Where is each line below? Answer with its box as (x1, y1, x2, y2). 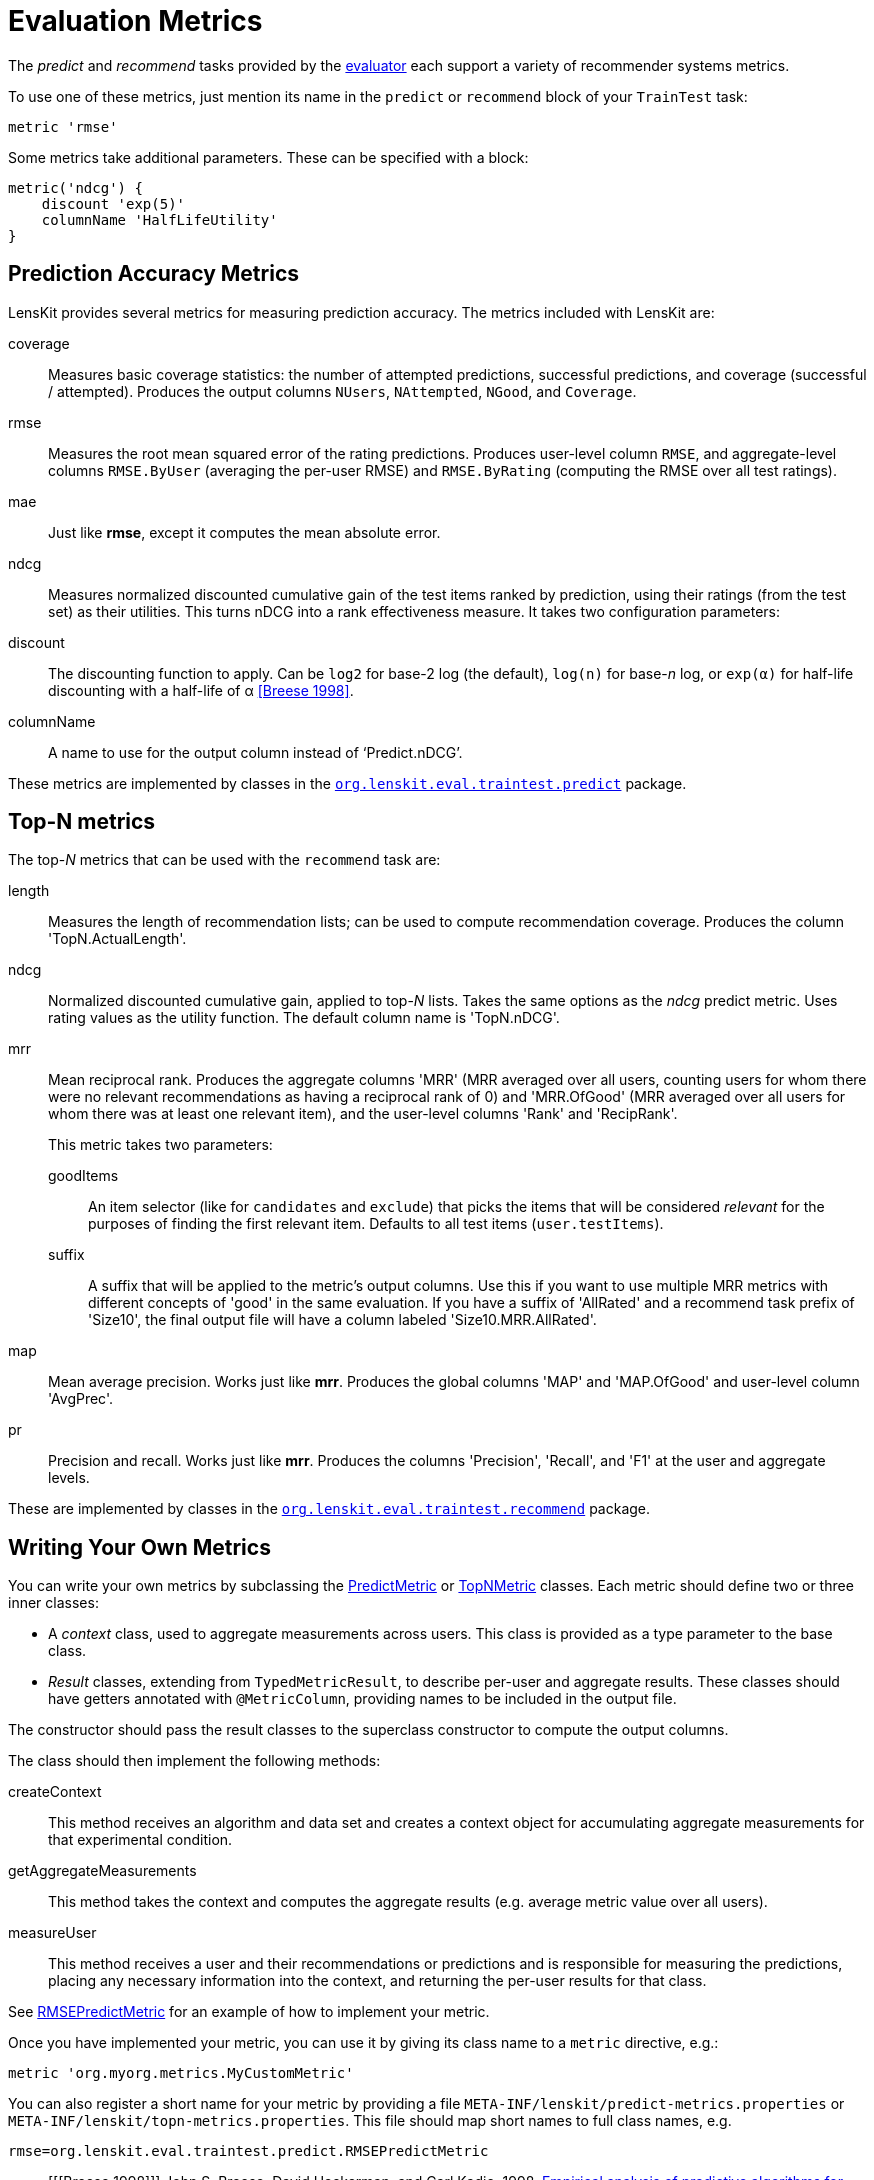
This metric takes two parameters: (48, 1136, 273, 1154)
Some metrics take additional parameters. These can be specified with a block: (8, 148, 529, 166)
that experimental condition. (48, 1831, 233, 1849)
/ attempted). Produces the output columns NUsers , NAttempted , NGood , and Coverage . (48, 382, 637, 400)
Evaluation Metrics (8, 4, 263, 38)
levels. (48, 1469, 90, 1487)
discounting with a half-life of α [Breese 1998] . (48, 681, 354, 699)
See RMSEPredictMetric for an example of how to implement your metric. (8, 2003, 490, 2021)
